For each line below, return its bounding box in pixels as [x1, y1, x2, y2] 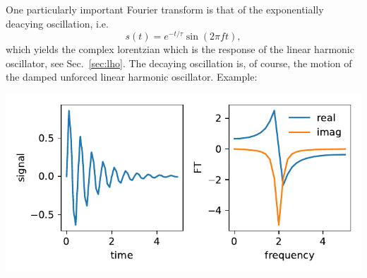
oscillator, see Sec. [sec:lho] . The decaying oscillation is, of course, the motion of [6, 55, 352, 70]
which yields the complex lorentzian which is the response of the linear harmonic [6, 42, 354, 57]
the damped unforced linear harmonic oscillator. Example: [6, 69, 258, 84]
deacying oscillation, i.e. [6, 16, 109, 30]
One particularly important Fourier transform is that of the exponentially [6, 2, 324, 16]
